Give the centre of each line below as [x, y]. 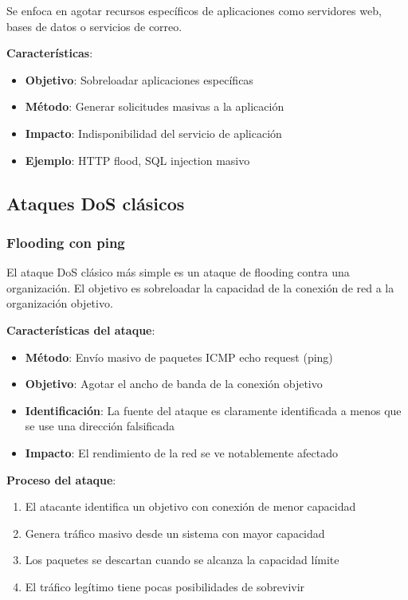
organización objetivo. [60, 303]
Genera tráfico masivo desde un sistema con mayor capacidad [175, 533]
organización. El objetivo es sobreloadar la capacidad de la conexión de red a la [200, 287]
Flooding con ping [66, 242]
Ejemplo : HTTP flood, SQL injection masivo [137, 160]
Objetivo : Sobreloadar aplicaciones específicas [139, 79]
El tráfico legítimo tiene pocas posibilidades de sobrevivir [165, 586]
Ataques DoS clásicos [96, 203]
